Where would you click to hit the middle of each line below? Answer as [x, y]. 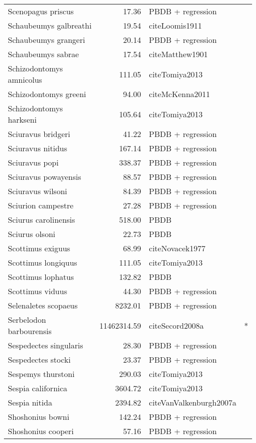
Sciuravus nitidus [38, 148]
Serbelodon [27, 320]
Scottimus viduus [38, 291]
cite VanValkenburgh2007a [192, 402]
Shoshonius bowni [39, 417]
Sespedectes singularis [46, 345]
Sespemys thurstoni [41, 374]
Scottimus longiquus [43, 262]
